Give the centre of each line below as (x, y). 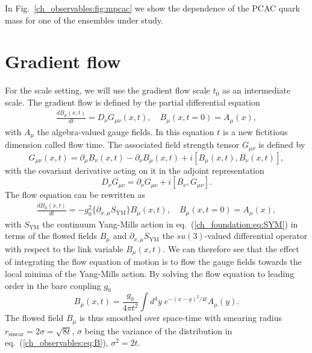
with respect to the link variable (64, 248)
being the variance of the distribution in (158, 330)
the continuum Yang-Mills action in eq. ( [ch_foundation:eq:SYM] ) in (170, 224)
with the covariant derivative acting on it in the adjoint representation (135, 170)
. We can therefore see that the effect (231, 248)
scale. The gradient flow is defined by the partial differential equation (133, 102)
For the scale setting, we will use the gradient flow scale (108, 90)
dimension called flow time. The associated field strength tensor (122, 145)
